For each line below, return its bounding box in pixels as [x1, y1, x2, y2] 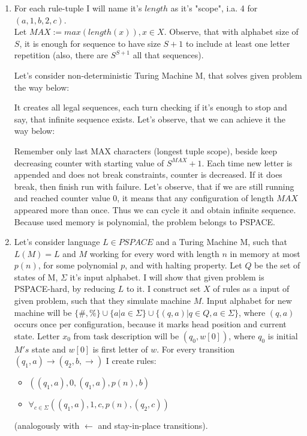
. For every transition [156, 342, 235, 355]
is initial [267, 329, 298, 342]
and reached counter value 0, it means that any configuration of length [14, 192, 274, 204]
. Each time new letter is [201, 156, 293, 169]
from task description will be [73, 329, 179, 342]
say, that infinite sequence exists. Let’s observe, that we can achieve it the [14, 112, 285, 125]
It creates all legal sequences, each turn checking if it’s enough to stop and [14, 101, 287, 114]
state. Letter [14, 329, 60, 342]
